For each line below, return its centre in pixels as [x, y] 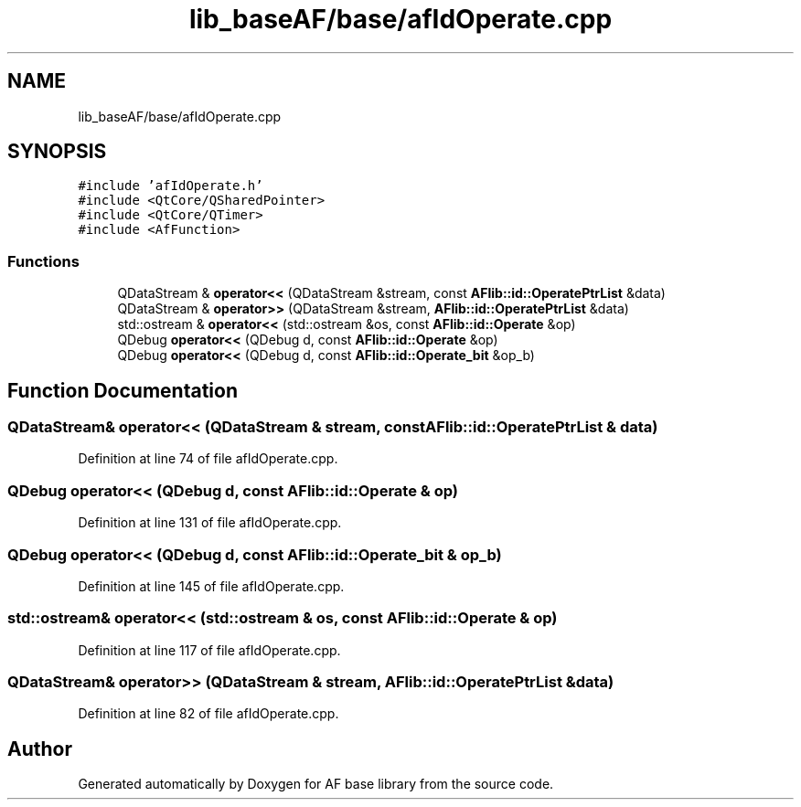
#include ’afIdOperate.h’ [171, 186]
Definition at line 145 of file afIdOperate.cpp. [211, 586]
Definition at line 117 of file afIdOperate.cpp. [209, 650]
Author [40, 749]
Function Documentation [123, 390]
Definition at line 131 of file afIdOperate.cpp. [210, 523]
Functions [43, 261]
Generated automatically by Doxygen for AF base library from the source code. [316, 784]
